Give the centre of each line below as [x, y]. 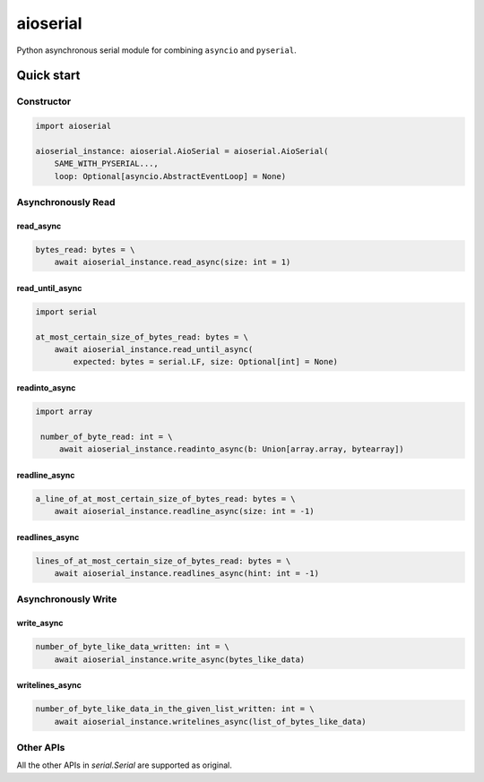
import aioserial [73, 126]
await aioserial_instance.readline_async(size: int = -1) [184, 511]
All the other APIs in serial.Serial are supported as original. [125, 765]
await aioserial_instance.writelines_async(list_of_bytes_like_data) [210, 722]
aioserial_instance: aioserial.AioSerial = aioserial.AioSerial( [182, 151]
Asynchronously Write [67, 599]
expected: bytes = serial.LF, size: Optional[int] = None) [206, 362]
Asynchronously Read [66, 202]
